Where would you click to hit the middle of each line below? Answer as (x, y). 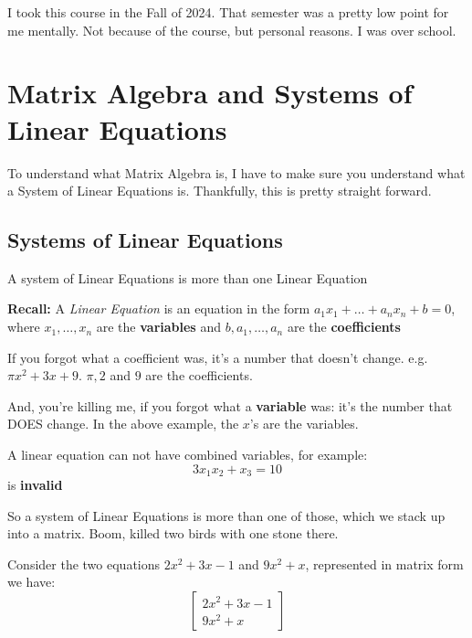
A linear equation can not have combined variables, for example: (188, 455)
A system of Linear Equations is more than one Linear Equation (188, 277)
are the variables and (158, 327)
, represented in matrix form (384, 564)
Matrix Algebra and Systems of (210, 93)
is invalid (35, 485)
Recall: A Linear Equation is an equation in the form (159, 308)
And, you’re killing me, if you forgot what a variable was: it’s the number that (230, 405)
